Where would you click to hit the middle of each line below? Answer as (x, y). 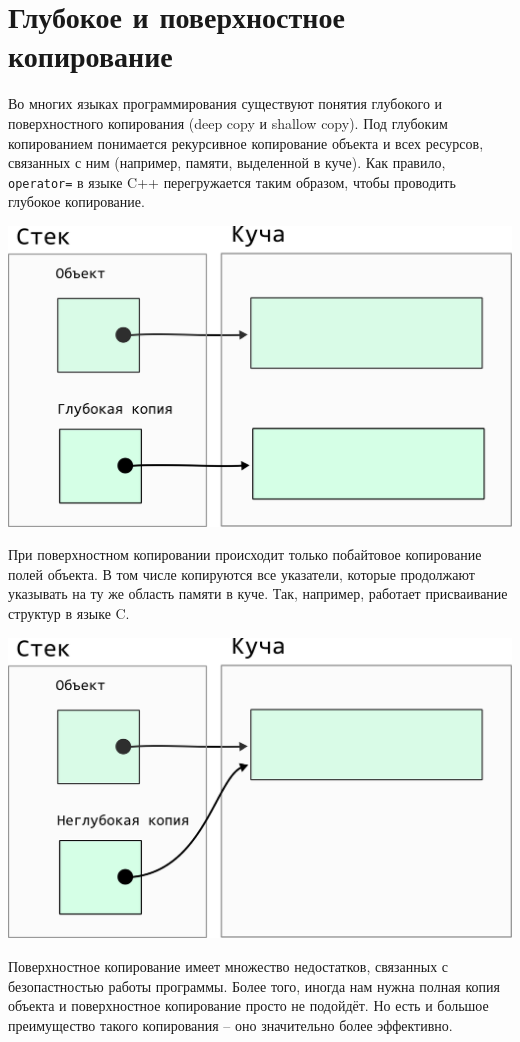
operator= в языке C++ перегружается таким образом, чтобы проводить (232, 181)
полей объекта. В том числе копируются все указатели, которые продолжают (241, 573)
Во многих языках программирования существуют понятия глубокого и (225, 103)
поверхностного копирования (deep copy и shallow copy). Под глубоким (228, 122)
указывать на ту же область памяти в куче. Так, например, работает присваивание (258, 593)
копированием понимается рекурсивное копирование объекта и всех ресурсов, (246, 142)
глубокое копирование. (76, 201)
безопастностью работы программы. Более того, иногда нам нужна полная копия (254, 985)
